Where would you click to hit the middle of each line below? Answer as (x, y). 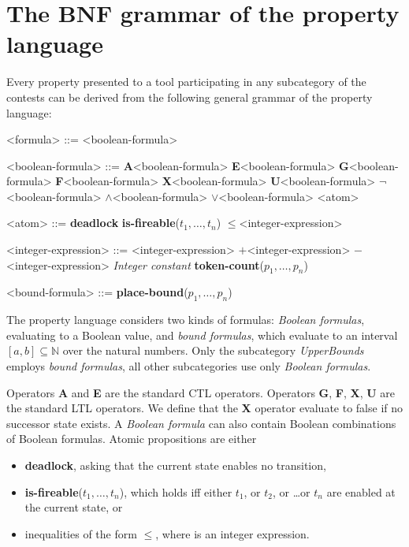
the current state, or (74, 507)
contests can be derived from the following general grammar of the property (190, 97)
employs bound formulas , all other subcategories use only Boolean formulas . (189, 366)
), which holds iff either (176, 491)
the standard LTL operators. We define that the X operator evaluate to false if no (205, 408)
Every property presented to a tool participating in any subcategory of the (186, 82)
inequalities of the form (81, 533)
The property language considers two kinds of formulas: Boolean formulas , (186, 320)
